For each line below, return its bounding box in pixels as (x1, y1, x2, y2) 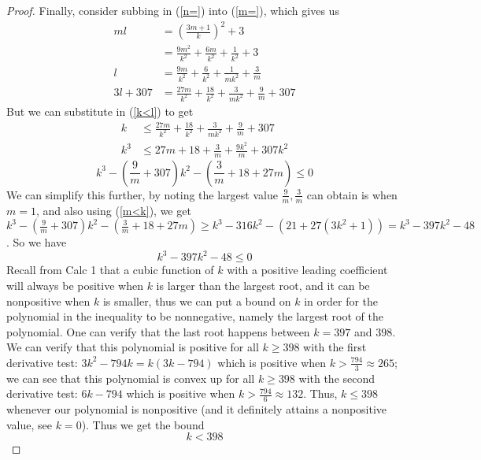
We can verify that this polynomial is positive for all (6, 339, 259, 355)
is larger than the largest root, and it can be (156, 277, 370, 293)
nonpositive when (6, 292, 91, 309)
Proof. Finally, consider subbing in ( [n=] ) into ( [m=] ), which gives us (6, 2, 339, 18)
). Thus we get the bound (81, 416, 205, 432)
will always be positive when (6, 277, 143, 293)
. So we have (6, 234, 67, 250)
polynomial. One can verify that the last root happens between (6, 323, 310, 339)
